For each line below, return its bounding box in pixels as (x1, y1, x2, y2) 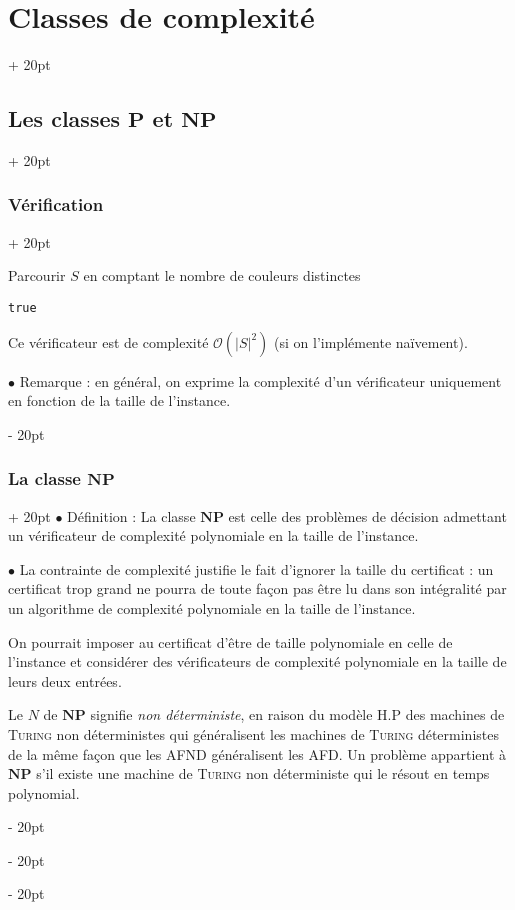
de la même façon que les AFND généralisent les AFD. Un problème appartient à (8, 743, 507, 764)
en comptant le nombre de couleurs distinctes (83, 265, 361, 286)
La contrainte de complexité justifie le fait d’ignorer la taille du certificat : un (19, 558, 494, 579)
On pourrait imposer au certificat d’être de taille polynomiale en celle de (8, 631, 453, 652)
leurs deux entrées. (8, 670, 122, 691)
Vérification (8, 192, 104, 217)
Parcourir (8, 265, 66, 286)
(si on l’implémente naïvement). (274, 331, 468, 352)
